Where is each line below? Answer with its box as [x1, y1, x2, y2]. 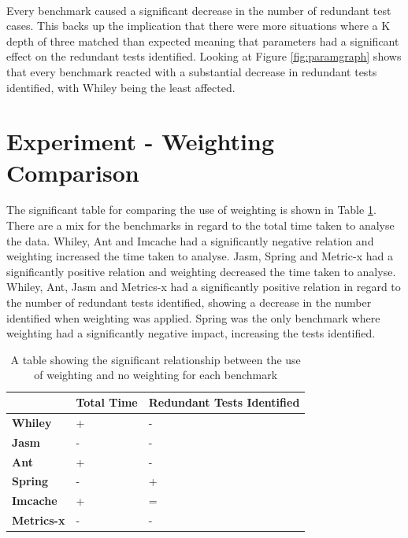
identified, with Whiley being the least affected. [6, 79, 236, 95]
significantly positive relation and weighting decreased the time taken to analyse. [6, 263, 396, 279]
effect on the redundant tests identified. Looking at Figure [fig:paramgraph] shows [6, 48, 402, 64]
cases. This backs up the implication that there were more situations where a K [6, 17, 391, 34]
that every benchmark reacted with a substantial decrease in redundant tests [6, 63, 377, 79]
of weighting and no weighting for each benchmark [34, 367, 278, 383]
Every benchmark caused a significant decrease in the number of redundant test [6, 2, 391, 18]
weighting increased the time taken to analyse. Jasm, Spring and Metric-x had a [6, 248, 393, 264]
